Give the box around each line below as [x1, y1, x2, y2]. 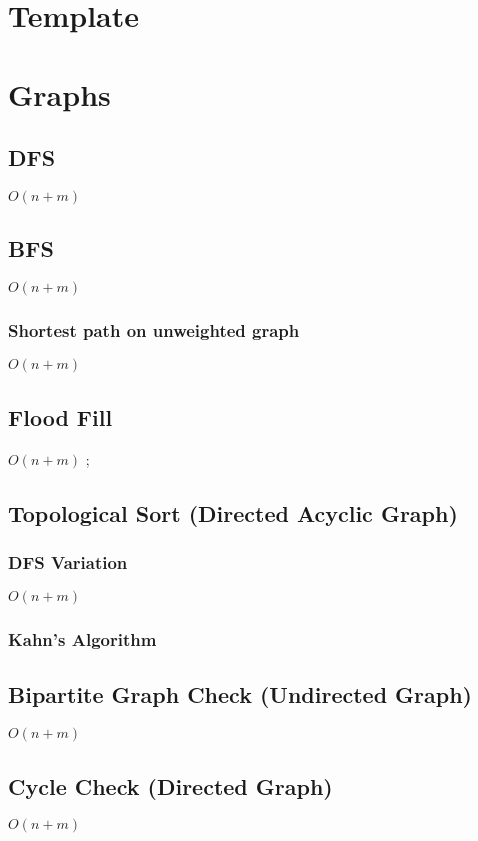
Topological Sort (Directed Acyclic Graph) [8, 497, 458, 528]
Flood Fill [8, 401, 113, 432]
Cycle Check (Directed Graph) [8, 770, 333, 801]
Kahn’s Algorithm [8, 627, 157, 652]
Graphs [8, 73, 111, 114]
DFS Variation [8, 549, 128, 574]
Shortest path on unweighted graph [8, 318, 300, 343]
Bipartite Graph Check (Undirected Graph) [8, 679, 472, 710]
